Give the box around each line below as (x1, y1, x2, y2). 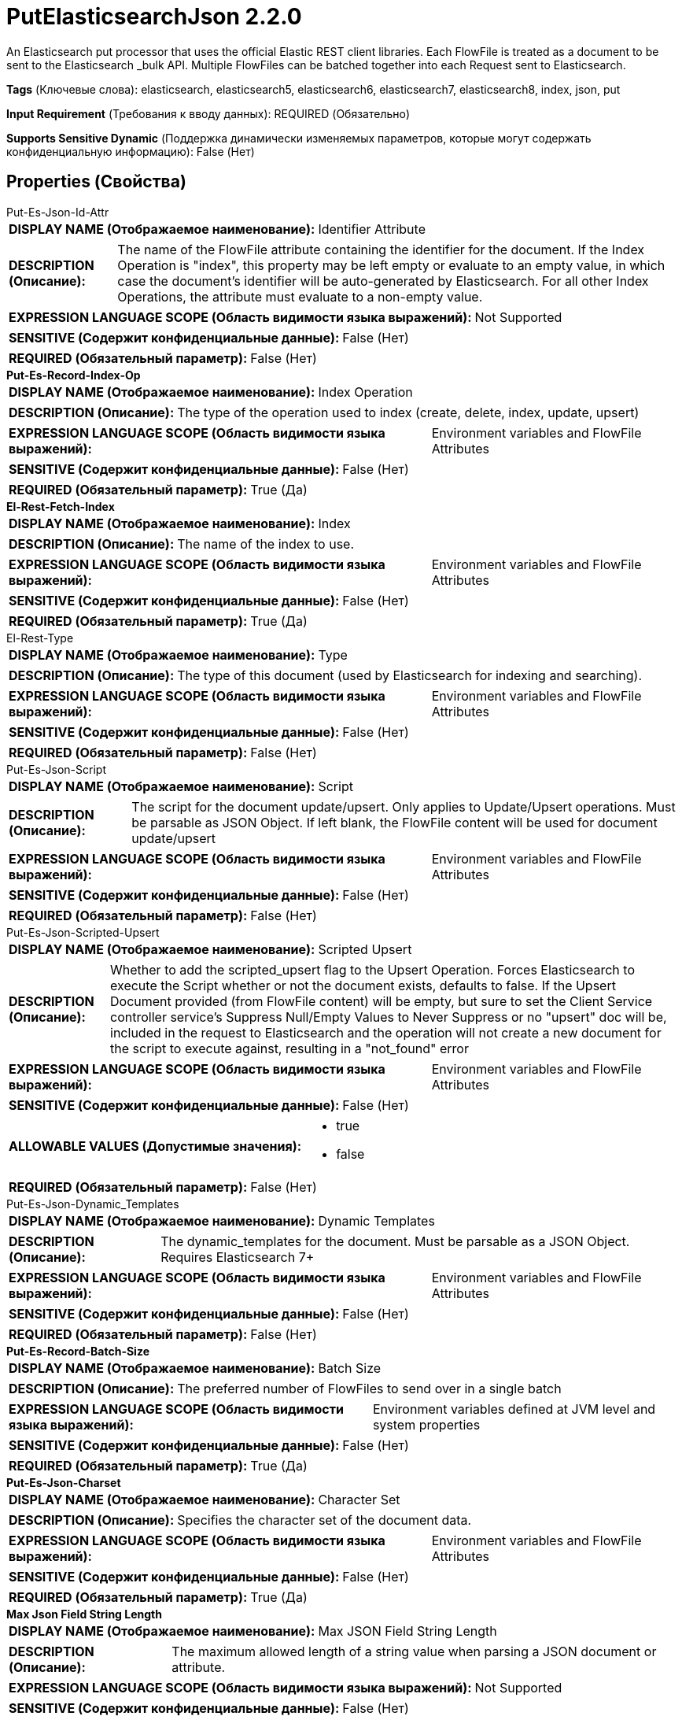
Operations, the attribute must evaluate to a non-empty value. (117, 288, 483, 305)
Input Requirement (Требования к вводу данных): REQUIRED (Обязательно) (6, 106, 411, 120)
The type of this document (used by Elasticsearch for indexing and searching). (177, 667, 642, 683)
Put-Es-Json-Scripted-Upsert (6, 925, 160, 939)
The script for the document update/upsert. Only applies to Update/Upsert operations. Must (131, 798, 676, 815)
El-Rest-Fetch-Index (6, 499, 115, 513)
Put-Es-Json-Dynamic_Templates (6, 1196, 179, 1211)
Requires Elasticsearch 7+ (160, 1248, 315, 1265)
